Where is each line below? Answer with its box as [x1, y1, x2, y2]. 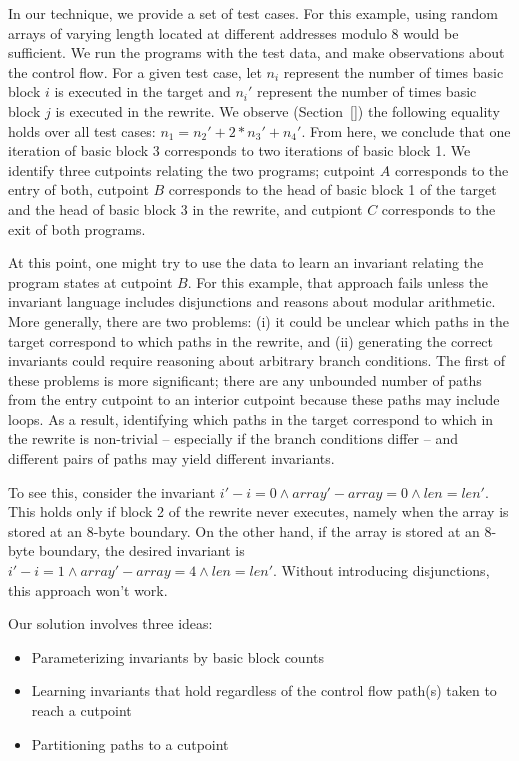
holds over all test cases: [8, 120, 156, 141]
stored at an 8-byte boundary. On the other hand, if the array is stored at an [8, 520, 480, 541]
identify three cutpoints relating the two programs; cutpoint [8, 159, 376, 180]
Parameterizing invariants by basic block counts [31, 646, 325, 667]
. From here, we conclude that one [301, 120, 511, 141]
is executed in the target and [54, 81, 231, 102]
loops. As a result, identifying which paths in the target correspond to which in [8, 408, 494, 429]
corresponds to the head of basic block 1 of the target [168, 179, 497, 200]
